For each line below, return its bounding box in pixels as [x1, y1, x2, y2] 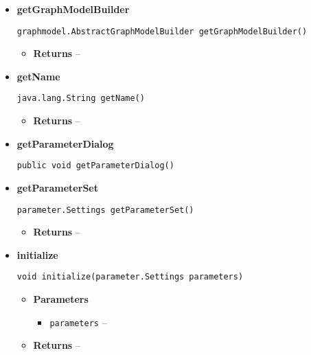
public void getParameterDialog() [16, 161, 174, 171]
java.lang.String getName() [16, 93, 145, 104]
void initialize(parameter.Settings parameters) [16, 272, 244, 282]
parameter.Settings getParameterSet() [16, 205, 194, 215]
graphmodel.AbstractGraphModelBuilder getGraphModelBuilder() [16, 26, 308, 36]
